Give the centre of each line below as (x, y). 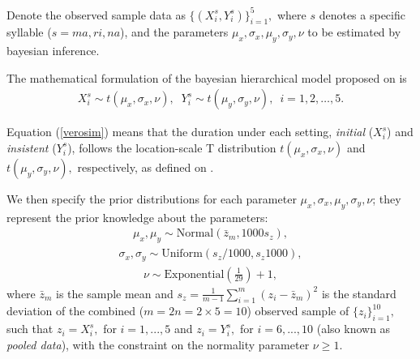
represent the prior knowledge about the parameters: (137, 217)
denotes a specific (362, 14)
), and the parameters (174, 32)
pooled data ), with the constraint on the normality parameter (158, 344)
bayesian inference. (53, 51)
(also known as (354, 329)
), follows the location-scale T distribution (172, 147)
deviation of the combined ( (75, 311)
